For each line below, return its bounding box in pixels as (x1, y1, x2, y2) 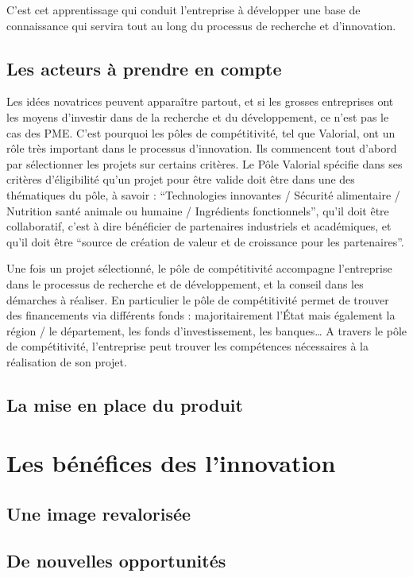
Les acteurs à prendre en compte (6, 56, 282, 80)
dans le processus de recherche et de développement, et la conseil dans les (6, 275, 364, 292)
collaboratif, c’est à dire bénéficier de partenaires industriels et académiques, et (6, 218, 392, 234)
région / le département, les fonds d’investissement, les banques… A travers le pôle (6, 322, 407, 339)
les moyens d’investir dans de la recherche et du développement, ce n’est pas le (6, 108, 389, 125)
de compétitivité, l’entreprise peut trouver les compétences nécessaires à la (6, 338, 369, 354)
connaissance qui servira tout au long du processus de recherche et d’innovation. (6, 17, 396, 33)
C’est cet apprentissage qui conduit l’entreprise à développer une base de (6, 2, 361, 17)
